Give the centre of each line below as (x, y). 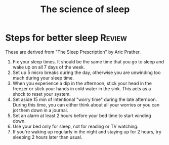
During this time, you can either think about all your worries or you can (86, 104)
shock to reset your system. (41, 94)
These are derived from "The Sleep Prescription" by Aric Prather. (73, 52)
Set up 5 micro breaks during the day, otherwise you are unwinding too (87, 72)
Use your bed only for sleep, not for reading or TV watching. (75, 126)
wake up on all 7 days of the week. (49, 67)
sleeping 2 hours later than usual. (47, 137)
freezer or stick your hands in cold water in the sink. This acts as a (82, 88)
